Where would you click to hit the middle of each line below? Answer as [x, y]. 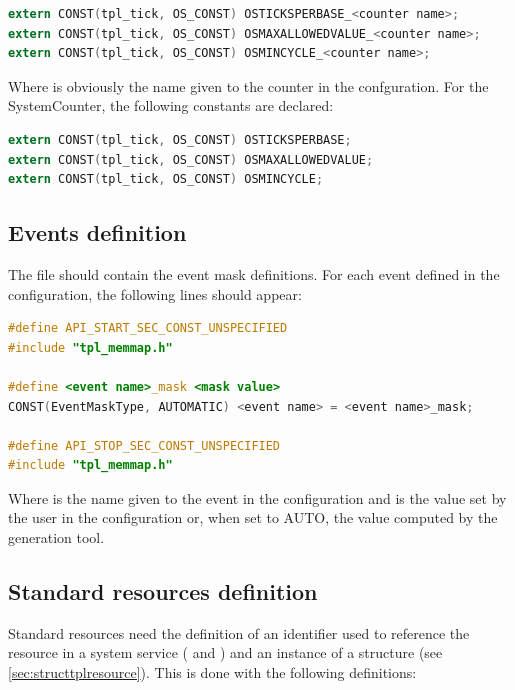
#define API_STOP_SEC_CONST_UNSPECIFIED [144, 445]
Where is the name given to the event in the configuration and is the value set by [257, 497]
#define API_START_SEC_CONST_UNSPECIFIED [148, 328]
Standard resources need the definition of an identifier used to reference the [239, 632]
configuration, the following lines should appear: [155, 293]
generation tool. [56, 537]
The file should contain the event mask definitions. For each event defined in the [254, 273]
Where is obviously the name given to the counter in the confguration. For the [248, 85]
